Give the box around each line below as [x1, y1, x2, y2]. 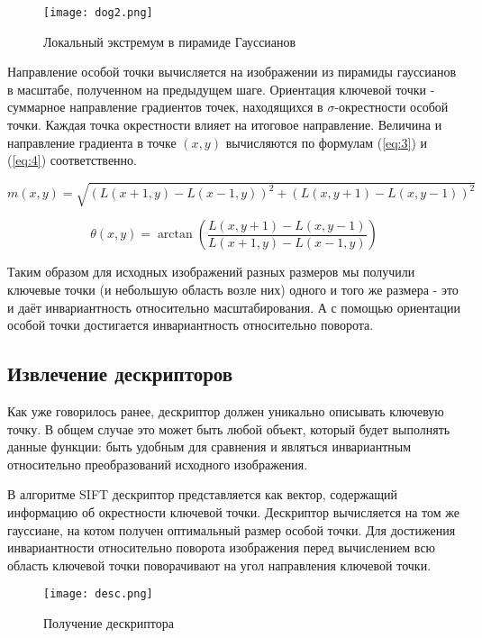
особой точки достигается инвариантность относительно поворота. [7, 315, 374, 334]
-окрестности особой [334, 97, 449, 116]
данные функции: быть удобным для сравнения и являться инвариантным [7, 437, 412, 456]
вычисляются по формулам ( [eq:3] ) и [225, 132, 428, 151]
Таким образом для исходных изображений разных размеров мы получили [7, 262, 415, 281]
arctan [157, 228, 193, 242]
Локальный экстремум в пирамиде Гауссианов [43, 32, 296, 50]
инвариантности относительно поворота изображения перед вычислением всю [7, 538, 436, 557]
